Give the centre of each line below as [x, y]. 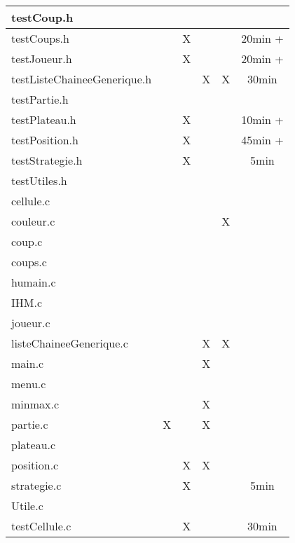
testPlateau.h [44, 119]
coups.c [29, 262]
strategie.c [36, 485]
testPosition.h [45, 140]
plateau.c [34, 445]
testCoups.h [40, 38]
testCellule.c [41, 526]
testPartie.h [40, 99]
